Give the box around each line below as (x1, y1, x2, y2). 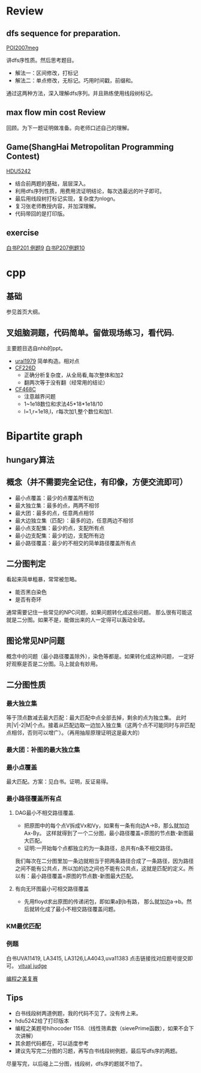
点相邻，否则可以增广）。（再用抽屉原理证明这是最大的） (6, 729, 143, 736)
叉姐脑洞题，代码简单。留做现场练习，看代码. (6, 327, 175, 338)
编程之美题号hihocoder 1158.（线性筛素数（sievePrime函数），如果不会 (14, 1024, 189, 1031)
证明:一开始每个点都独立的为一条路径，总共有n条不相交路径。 (23, 844, 176, 852)
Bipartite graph (6, 429, 83, 443)
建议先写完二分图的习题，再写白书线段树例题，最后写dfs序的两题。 (14, 1047, 181, 1054)
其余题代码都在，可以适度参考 (14, 1039, 89, 1047)
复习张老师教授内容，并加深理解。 (14, 202, 100, 209)
